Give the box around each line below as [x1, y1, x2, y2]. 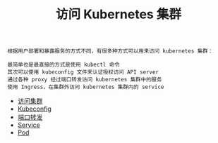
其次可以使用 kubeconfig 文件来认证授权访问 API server [7, 69, 159, 76]
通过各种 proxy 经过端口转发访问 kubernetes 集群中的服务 [7, 76, 162, 83]
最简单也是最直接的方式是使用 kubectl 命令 [7, 61, 120, 69]
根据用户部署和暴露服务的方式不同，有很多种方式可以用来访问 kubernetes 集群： [7, 48, 214, 55]
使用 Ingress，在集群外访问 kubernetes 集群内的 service [7, 83, 164, 91]
